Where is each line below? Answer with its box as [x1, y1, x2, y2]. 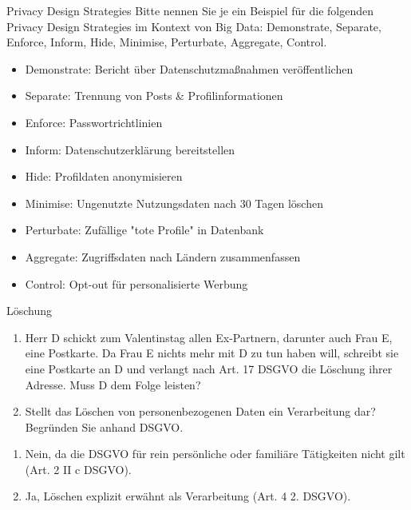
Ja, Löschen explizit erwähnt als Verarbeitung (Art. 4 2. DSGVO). [25, 488, 351, 504]
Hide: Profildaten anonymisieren [25, 168, 183, 185]
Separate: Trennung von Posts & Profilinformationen [25, 87, 283, 104]
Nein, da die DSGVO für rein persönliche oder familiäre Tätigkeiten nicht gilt [25, 445, 405, 462]
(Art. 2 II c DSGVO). [25, 460, 132, 477]
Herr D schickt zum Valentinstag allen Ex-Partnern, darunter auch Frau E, [25, 329, 393, 345]
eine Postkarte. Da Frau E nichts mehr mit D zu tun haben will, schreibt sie [25, 345, 399, 361]
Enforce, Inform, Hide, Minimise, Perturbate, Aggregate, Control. [6, 34, 327, 50]
